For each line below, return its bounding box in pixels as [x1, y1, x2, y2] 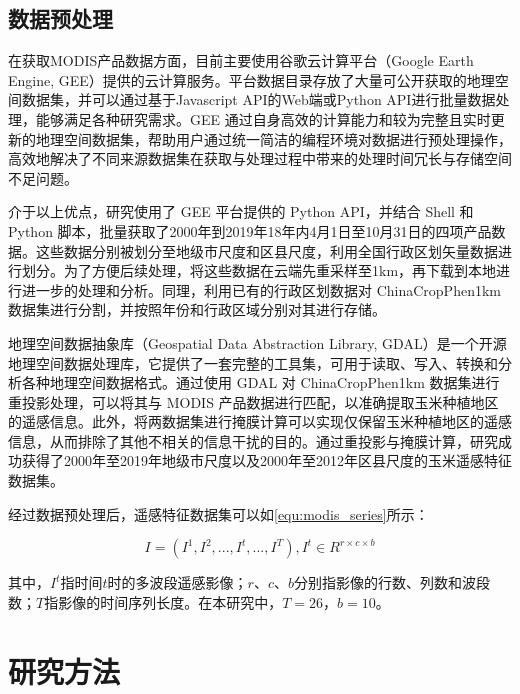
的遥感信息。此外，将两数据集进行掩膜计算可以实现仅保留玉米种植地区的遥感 [8, 411, 512, 432]
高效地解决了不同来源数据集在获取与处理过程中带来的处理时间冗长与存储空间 [8, 148, 512, 169]
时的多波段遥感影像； [107, 572, 248, 593]
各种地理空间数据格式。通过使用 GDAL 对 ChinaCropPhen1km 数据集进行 [21, 372, 500, 393]
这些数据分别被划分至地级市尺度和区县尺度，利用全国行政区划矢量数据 [35, 240, 498, 261]
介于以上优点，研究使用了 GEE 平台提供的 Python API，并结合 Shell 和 [8, 201, 474, 222]
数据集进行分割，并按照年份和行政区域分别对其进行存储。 [8, 299, 386, 320]
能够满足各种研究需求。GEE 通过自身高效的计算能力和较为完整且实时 [35, 108, 491, 129]
